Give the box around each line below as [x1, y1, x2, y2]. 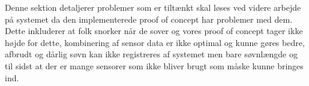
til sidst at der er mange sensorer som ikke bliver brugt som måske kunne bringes [5, 59, 304, 72]
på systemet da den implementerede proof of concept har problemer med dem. [5, 13, 293, 25]
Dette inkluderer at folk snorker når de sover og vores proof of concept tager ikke [5, 24, 303, 37]
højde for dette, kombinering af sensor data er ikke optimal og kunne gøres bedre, [5, 36, 305, 48]
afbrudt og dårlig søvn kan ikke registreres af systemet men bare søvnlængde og [5, 48, 298, 60]
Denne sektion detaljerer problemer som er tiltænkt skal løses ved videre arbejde [5, 1, 301, 13]
